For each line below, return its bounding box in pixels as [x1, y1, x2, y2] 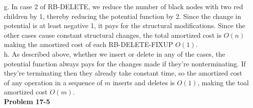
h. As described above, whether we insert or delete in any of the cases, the [4, 48, 225, 59]
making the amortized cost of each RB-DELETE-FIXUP [4, 39, 173, 49]
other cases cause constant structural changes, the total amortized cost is [4, 30, 222, 40]
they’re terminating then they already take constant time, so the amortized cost [4, 68, 242, 78]
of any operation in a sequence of [4, 77, 103, 87]
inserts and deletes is [112, 77, 175, 87]
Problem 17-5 [4, 96, 50, 106]
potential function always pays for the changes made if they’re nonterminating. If [4, 58, 246, 68]
